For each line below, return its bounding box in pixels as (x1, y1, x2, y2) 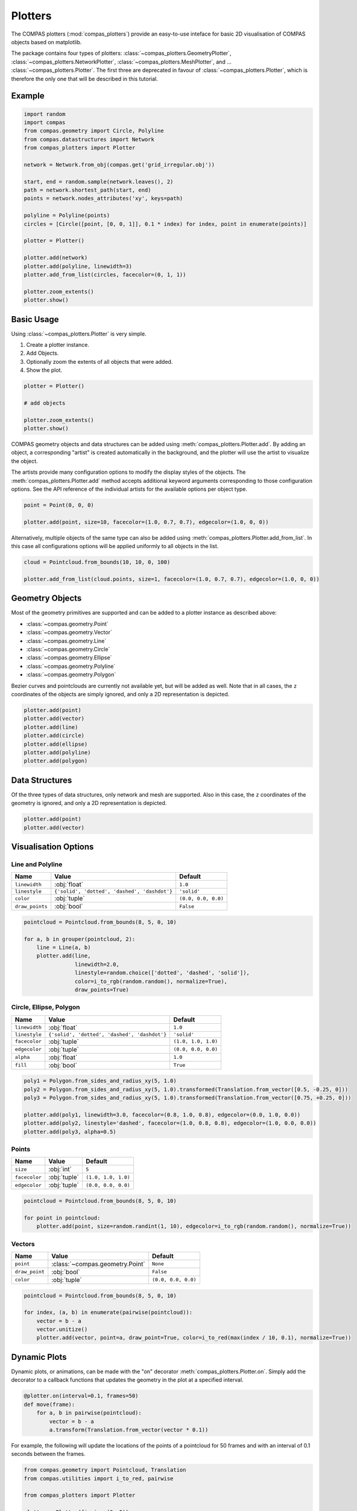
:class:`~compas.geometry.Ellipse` (26, 654, 112, 661)
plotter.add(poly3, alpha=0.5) (24, 1128, 117, 1135)
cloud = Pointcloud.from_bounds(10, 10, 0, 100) (24, 559, 171, 566)
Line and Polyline (11, 860, 63, 869)
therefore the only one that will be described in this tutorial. (11, 75, 158, 82)
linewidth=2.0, (74, 961, 120, 968)
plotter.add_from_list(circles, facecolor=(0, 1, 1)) (24, 271, 186, 278)
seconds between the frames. (11, 1451, 86, 1458)
